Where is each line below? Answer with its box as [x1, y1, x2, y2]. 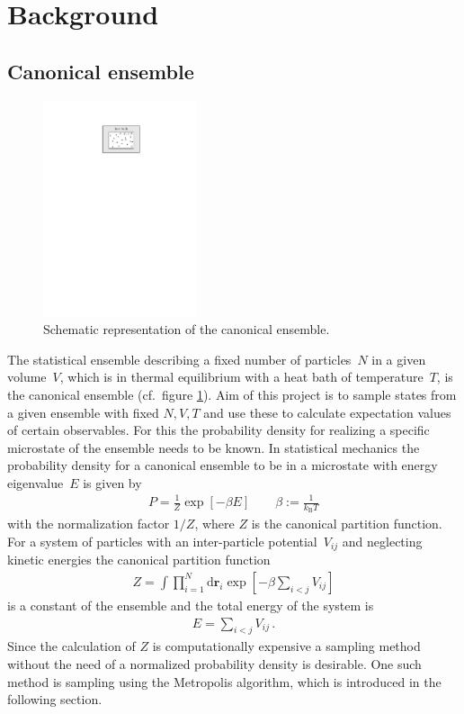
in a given [371, 349, 426, 368]
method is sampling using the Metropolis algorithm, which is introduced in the [7, 672, 442, 691]
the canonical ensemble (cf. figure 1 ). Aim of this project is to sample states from [7, 384, 457, 403]
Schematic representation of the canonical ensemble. [43, 320, 330, 339]
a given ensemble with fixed [7, 402, 159, 421]
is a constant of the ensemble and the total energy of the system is [7, 595, 374, 614]
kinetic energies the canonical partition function [7, 550, 271, 569]
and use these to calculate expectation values [203, 402, 451, 421]
